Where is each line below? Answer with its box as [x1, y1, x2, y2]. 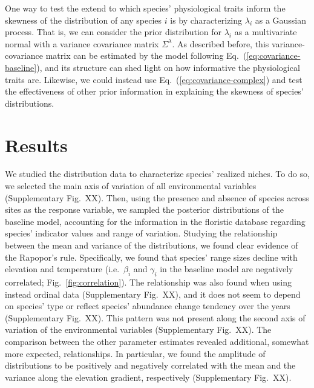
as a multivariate [234, 25, 297, 38]
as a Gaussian [255, 13, 307, 26]
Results [5, 132, 68, 157]
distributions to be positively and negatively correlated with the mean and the [5, 359, 296, 372]
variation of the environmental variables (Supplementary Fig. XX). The [5, 323, 272, 336]
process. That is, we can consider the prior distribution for [5, 25, 222, 38]
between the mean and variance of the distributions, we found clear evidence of [5, 239, 298, 252]
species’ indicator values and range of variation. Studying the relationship [5, 227, 278, 239]
